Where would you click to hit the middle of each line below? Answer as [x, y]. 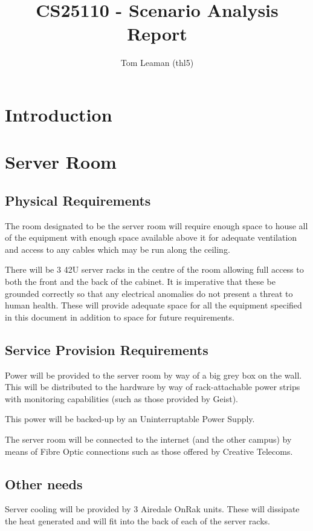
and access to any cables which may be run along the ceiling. [118, 249]
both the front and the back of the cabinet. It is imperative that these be [140, 282]
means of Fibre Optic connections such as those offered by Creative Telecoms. [149, 451]
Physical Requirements [78, 200]
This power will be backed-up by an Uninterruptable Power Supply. [130, 419]
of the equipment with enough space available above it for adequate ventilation [151, 237]
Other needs [44, 484]
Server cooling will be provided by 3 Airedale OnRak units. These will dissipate [152, 509]
